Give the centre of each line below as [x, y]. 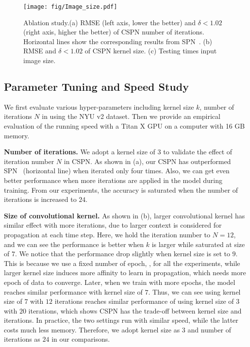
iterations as [22, 339]
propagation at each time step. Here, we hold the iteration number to [107, 234]
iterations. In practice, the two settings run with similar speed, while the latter [121, 320]
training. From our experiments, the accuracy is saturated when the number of [121, 190]
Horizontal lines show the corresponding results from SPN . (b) [118, 41]
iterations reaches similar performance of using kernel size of [144, 301]
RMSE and [40, 51]
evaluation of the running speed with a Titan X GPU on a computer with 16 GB [125, 126]
